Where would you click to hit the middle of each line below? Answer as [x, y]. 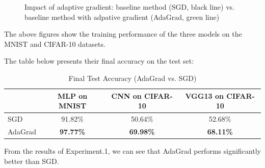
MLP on [72, 95]
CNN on [126, 95]
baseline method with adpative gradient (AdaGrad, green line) [122, 17]
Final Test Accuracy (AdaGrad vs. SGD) [132, 78]
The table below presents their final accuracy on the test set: [99, 61]
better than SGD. [32, 161]
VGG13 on [204, 95]
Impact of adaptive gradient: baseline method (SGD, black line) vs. [129, 7]
